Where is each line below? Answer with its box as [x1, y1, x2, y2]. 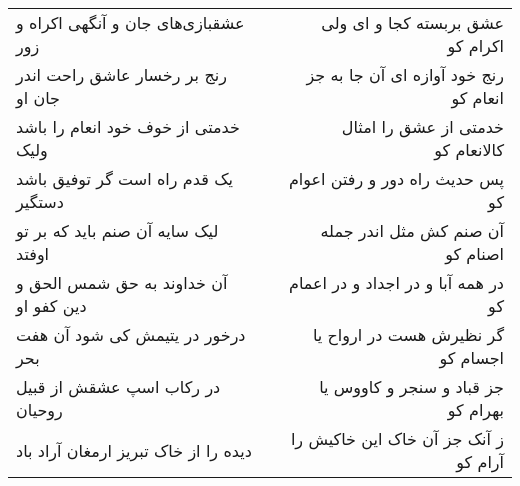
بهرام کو [447, 398, 504, 421]
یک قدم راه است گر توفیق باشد [16, 167, 233, 190]
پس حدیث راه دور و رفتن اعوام [288, 167, 504, 190]
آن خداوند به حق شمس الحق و [16, 271, 228, 294]
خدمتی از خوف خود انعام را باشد [16, 115, 240, 138]
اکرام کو [447, 34, 504, 57]
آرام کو [456, 450, 504, 473]
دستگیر [16, 190, 64, 213]
